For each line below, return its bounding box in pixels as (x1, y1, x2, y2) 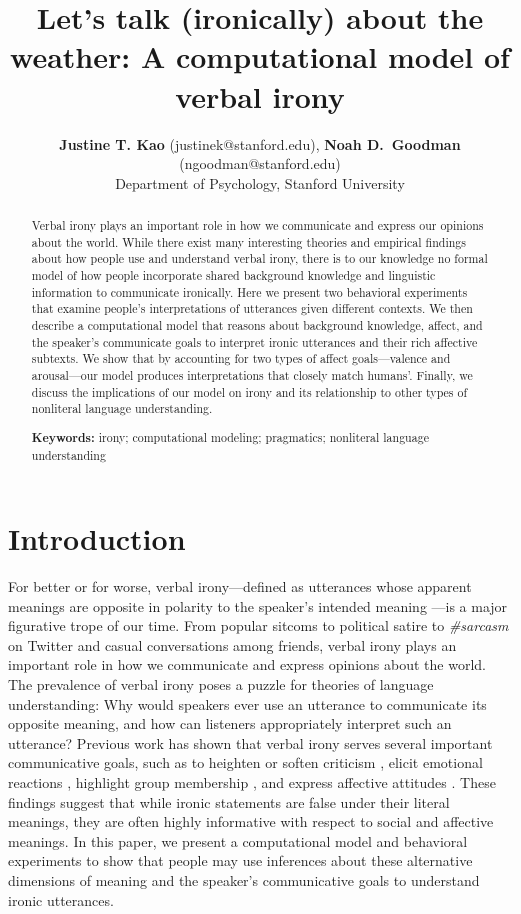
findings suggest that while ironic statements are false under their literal (8, 791, 450, 812)
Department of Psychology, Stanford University (115, 172, 405, 193)
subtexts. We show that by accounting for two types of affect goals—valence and (31, 350, 451, 367)
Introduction (8, 518, 186, 559)
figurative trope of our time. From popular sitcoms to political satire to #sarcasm (8, 615, 509, 636)
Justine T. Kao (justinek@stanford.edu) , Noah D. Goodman (59, 133, 461, 154)
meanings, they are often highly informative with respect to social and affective (8, 811, 494, 832)
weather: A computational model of (10, 36, 510, 77)
